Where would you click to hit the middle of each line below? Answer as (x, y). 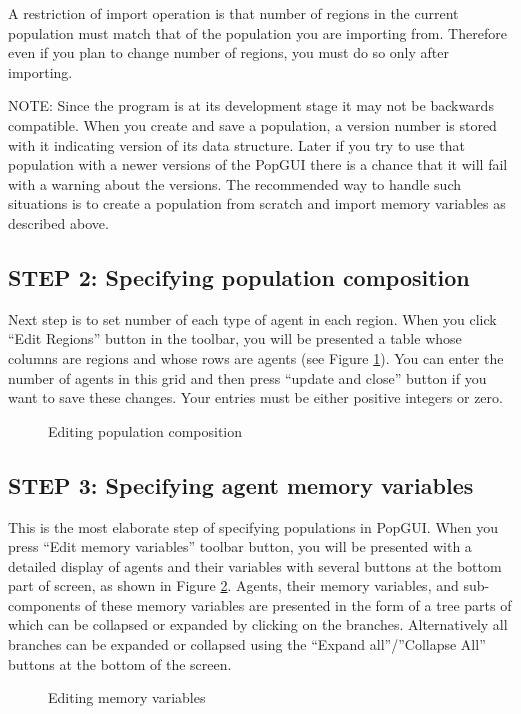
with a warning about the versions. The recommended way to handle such (234, 183)
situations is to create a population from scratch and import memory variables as (257, 203)
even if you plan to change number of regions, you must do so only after (228, 52)
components (44, 604)
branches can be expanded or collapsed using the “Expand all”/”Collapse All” (247, 644)
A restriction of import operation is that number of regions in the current (233, 13)
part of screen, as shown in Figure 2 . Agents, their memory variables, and (233, 585)
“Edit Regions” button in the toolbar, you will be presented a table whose (235, 338)
